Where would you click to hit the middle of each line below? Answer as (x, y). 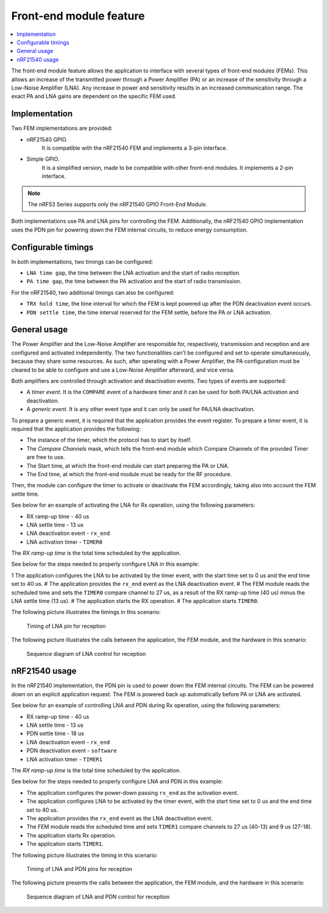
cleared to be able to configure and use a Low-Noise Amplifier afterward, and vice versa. (123, 370)
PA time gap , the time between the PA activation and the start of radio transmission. (134, 281)
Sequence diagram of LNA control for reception (86, 654)
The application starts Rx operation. (71, 835)
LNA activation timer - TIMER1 (65, 759)
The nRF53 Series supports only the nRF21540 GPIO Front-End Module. (118, 204)
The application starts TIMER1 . (65, 844)
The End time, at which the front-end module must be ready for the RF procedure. (129, 474)
